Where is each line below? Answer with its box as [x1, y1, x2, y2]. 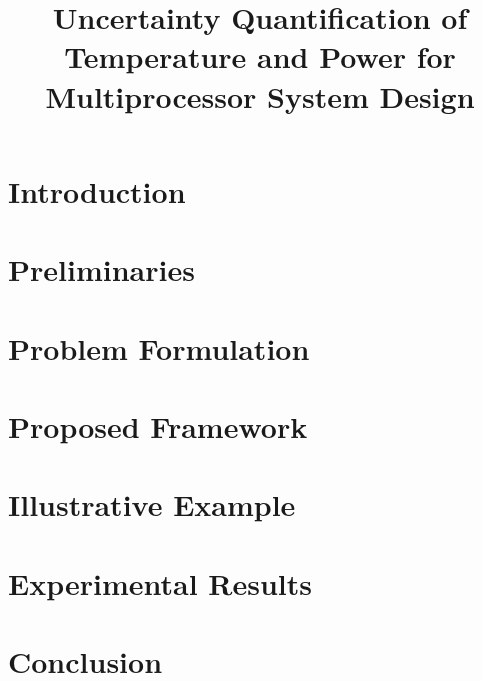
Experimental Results [8, 562, 312, 603]
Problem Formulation [8, 327, 310, 368]
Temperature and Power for [64, 36, 456, 77]
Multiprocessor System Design [45, 75, 475, 116]
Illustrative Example [8, 484, 296, 525]
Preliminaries [8, 249, 195, 290]
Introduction [8, 170, 186, 211]
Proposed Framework [8, 405, 308, 446]
